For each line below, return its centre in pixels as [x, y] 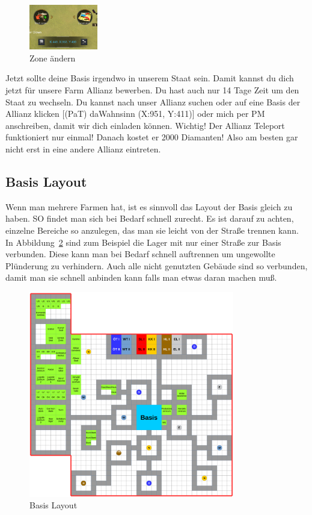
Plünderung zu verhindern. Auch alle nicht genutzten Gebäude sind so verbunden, [157, 265]
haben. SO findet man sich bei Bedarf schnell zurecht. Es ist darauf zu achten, [150, 218]
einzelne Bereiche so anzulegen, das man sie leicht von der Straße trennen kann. [152, 230]
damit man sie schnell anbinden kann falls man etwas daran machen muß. [141, 277]
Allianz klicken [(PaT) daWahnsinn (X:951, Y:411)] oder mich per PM [135, 114]
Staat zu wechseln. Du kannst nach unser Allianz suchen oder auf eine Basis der [153, 101]
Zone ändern [53, 58]
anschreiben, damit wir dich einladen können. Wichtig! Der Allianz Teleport [145, 125]
